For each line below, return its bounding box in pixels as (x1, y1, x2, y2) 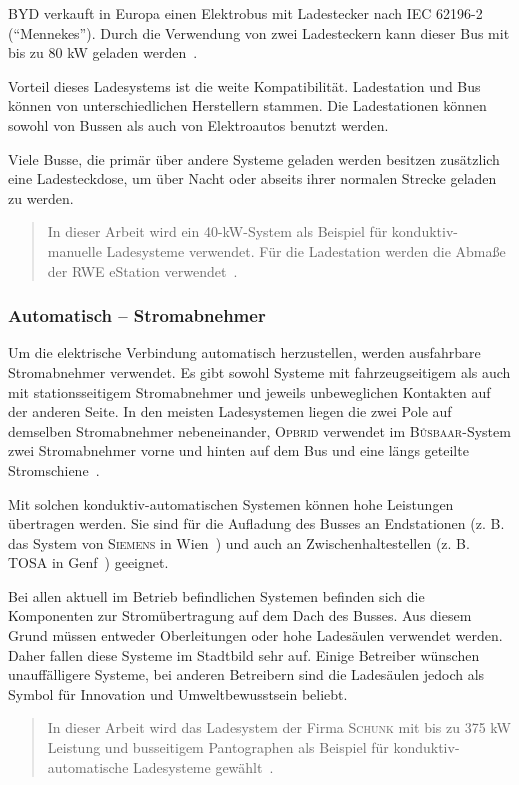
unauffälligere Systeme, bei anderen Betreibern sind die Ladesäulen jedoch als (8, 664, 485, 685)
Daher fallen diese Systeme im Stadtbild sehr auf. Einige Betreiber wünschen (8, 644, 480, 665)
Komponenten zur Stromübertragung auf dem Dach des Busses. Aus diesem (8, 605, 472, 626)
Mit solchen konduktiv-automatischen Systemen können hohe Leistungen (8, 493, 454, 514)
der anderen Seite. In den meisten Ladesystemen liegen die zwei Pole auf (8, 401, 452, 422)
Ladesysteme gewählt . (133, 756, 274, 777)
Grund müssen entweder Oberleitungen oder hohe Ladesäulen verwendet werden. (8, 625, 503, 646)
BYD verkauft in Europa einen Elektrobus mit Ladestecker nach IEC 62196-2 (8, 3, 483, 23)
